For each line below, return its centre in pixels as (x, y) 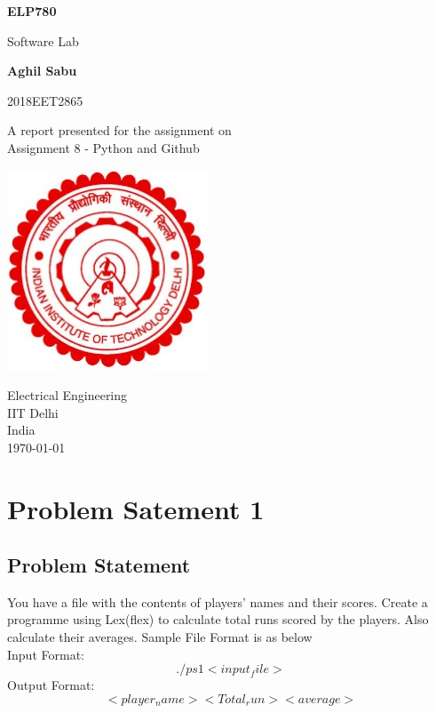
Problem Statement (99, 565)
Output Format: (51, 685)
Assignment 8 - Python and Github (103, 147)
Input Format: (46, 654)
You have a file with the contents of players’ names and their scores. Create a (218, 601)
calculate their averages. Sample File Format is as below (160, 637)
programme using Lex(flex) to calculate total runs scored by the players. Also (218, 619)
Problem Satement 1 (136, 508)
